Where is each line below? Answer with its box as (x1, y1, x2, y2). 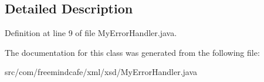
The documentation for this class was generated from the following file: (5, 46, 260, 58)
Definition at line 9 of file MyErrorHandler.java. (5, 27, 177, 39)
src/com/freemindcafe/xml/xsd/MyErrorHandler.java (5, 66, 198, 78)
